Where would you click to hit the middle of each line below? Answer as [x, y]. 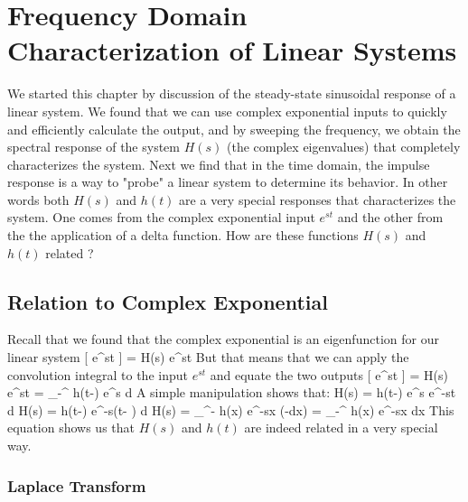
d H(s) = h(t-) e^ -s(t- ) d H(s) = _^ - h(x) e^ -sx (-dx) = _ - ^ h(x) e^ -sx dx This [231, 409]
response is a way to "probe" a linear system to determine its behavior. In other [228, 182]
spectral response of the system [94, 147]
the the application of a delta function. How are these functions [183, 235]
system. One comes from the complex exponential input [161, 217]
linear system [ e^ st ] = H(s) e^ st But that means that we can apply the [208, 357]
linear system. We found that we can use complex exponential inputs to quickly [227, 111]
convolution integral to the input [98, 374]
